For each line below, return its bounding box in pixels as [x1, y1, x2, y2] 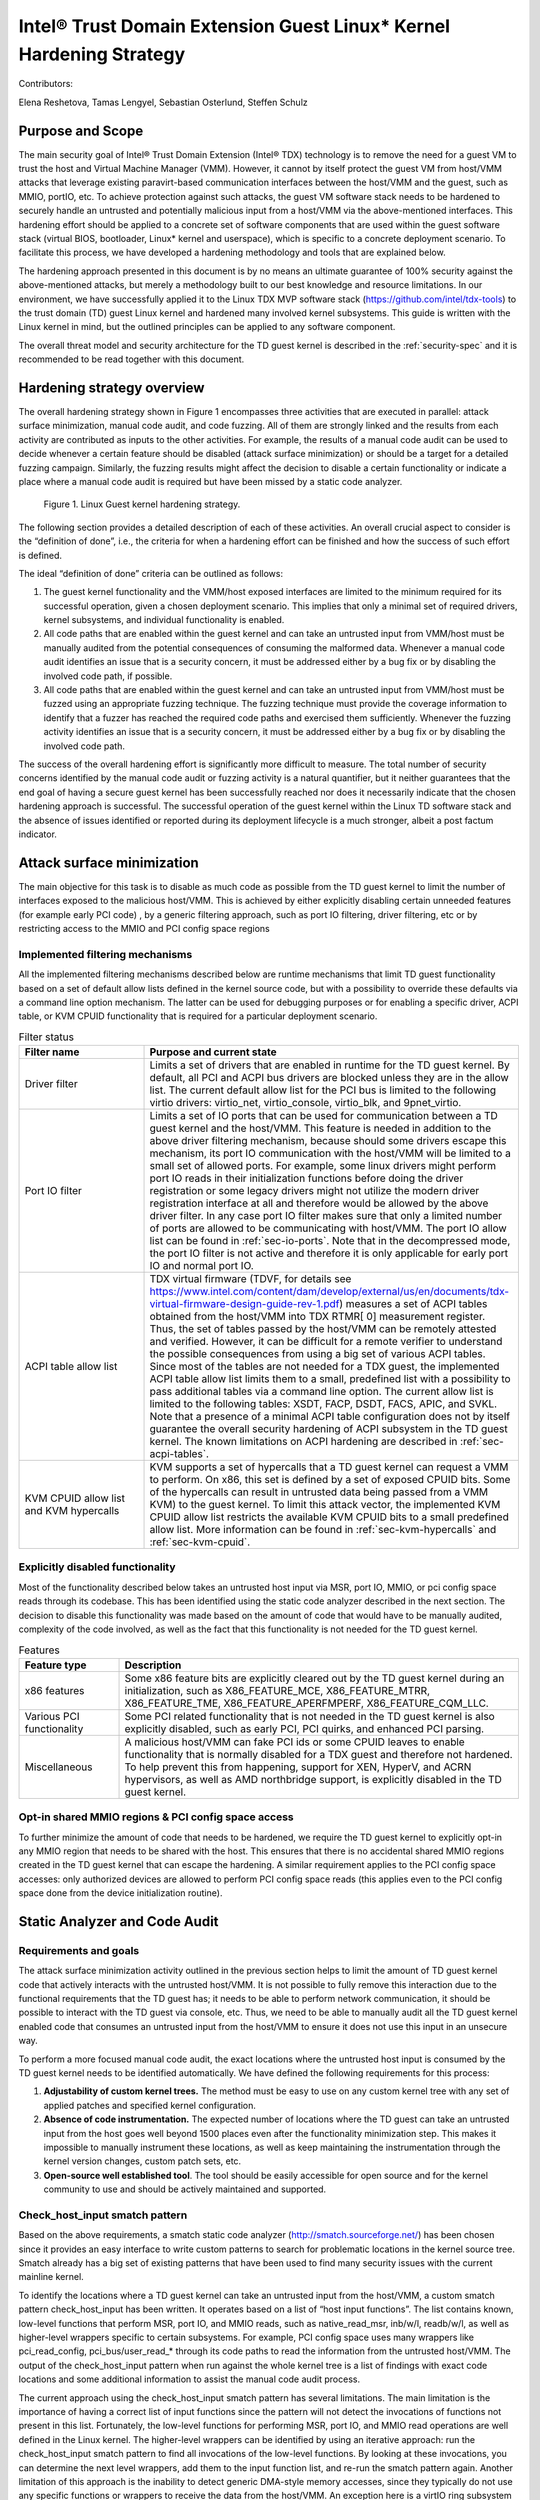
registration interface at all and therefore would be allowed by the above [149, 1196, 489, 1210]
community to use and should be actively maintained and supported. [43, 2183, 327, 2195]
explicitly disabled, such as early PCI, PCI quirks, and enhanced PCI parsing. [124, 1721, 485, 1735]
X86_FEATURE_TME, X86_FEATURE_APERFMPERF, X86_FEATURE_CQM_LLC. [124, 1696, 489, 1710]
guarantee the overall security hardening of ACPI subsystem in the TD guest [149, 1422, 509, 1436]
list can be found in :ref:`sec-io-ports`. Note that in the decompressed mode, [149, 1234, 511, 1248]
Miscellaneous [24, 1760, 93, 1774]
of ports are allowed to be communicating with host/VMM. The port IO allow [149, 1221, 507, 1235]
